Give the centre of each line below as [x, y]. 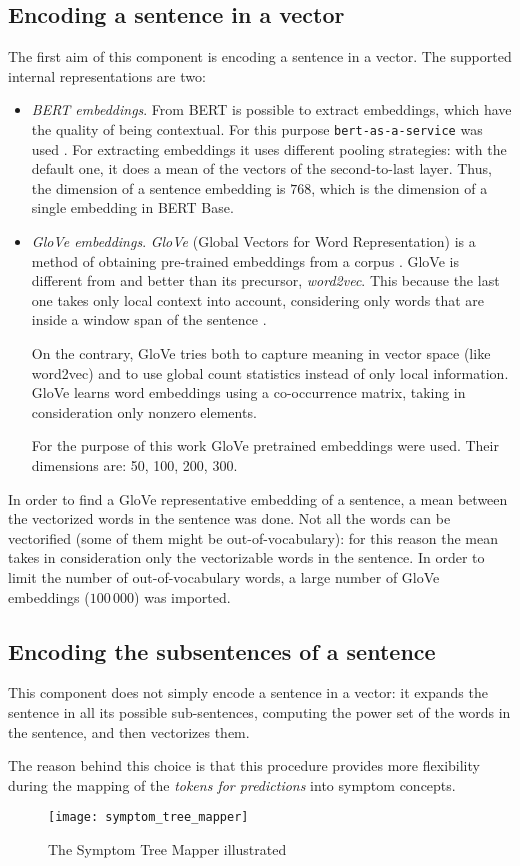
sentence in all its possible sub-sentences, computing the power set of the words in [259, 711]
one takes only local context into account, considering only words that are [258, 299]
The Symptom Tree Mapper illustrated [167, 848]
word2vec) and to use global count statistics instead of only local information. [270, 372]
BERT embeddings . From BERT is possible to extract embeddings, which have [271, 109]
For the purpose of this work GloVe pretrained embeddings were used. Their [265, 445]
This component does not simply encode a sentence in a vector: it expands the [248, 692]
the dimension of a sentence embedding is [158, 187]
